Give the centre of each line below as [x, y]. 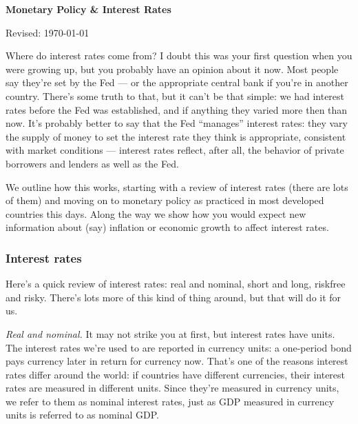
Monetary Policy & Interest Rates [88, 9]
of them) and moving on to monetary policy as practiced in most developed [165, 200]
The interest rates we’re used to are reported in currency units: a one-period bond [179, 347]
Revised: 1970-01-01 [48, 32]
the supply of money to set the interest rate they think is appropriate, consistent [176, 136]
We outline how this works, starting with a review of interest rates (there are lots [177, 186]
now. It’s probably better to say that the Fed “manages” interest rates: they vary [177, 123]
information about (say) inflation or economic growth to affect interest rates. [167, 227]
